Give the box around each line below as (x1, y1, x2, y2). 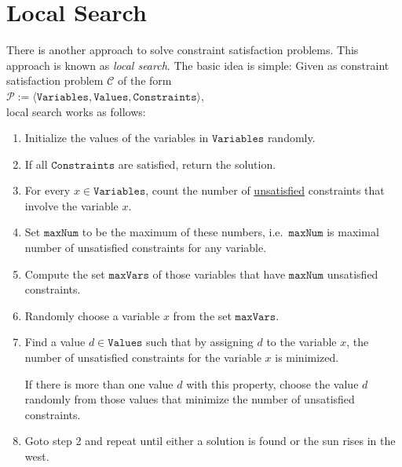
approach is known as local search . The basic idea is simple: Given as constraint (6, 57, 389, 73)
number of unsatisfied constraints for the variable (24, 349, 261, 366)
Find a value (24, 334, 86, 350)
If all (24, 155, 48, 172)
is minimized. (275, 349, 339, 366)
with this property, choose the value (186, 375, 359, 392)
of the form (117, 72, 172, 89)
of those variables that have (152, 265, 286, 282)
